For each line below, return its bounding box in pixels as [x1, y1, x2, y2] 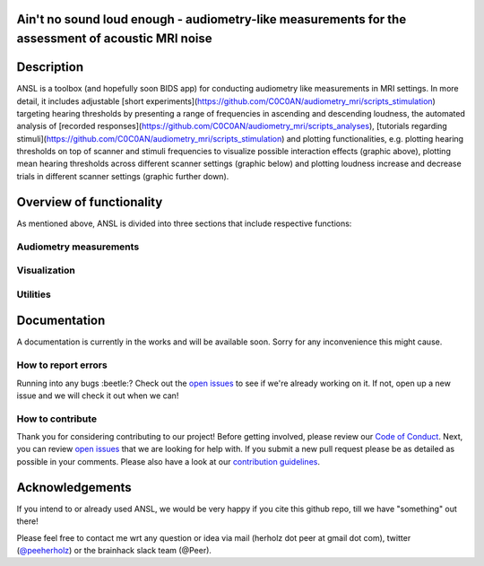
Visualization [16, 265, 75, 277]
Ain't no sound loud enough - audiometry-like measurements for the [16, 12, 407, 27]
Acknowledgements [16, 480, 132, 495]
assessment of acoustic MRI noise [16, 31, 212, 47]
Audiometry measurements [16, 240, 140, 253]
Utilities [16, 288, 51, 300]
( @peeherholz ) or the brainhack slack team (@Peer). [16, 544, 212, 555]
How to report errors [16, 359, 108, 371]
